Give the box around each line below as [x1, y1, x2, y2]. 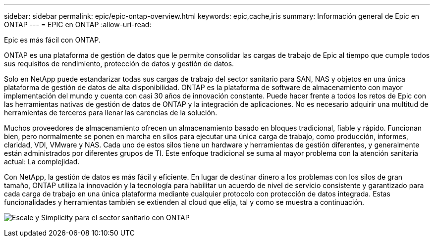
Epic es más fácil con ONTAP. [4, 36, 101, 44]
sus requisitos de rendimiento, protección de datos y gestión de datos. [4, 59, 234, 68]
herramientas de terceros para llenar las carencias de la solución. [4, 108, 217, 117]
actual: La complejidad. [4, 157, 80, 166]
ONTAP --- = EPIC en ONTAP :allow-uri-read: [4, 20, 152, 29]
